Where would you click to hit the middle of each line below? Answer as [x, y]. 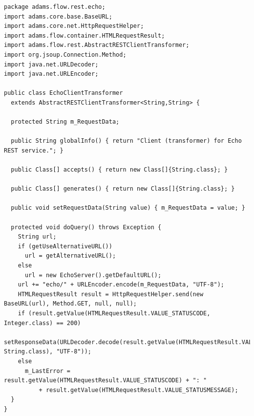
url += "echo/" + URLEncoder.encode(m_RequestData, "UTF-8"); [121, 285]
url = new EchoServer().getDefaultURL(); [93, 275]
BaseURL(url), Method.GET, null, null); [71, 304]
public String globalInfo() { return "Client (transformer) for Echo [126, 141]
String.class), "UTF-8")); [48, 352]
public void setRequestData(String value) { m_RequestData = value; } [128, 208]
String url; [37, 237]
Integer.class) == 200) [42, 323]
